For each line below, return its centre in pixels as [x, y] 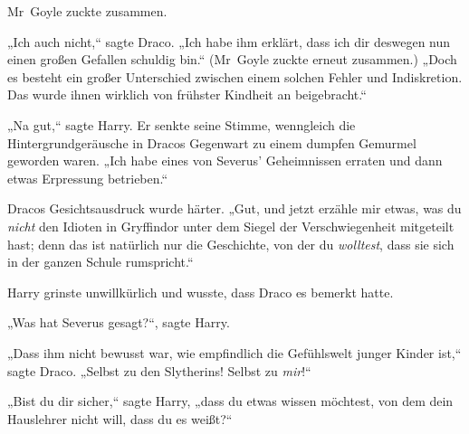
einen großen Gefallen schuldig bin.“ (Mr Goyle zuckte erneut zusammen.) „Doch [232, 59]
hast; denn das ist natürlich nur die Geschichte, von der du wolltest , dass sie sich [231, 244]
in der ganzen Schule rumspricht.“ [100, 262]
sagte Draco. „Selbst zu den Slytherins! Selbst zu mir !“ [159, 370]
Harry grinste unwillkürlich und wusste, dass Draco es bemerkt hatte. [201, 292]
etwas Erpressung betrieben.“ [88, 178]
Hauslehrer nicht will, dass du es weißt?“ [120, 418]
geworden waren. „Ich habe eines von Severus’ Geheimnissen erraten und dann [225, 160]
